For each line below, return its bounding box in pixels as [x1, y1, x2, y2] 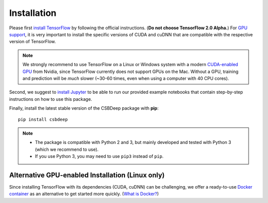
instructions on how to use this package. [9, 96, 92, 102]
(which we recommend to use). [35, 146, 99, 152]
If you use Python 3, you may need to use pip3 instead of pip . [35, 153, 164, 159]
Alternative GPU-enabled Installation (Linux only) [9, 171, 165, 179]
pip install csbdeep [18, 117, 68, 123]
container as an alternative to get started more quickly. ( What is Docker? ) [9, 191, 159, 197]
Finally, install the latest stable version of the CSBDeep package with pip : [9, 105, 159, 111]
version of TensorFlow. [9, 39, 56, 45]
